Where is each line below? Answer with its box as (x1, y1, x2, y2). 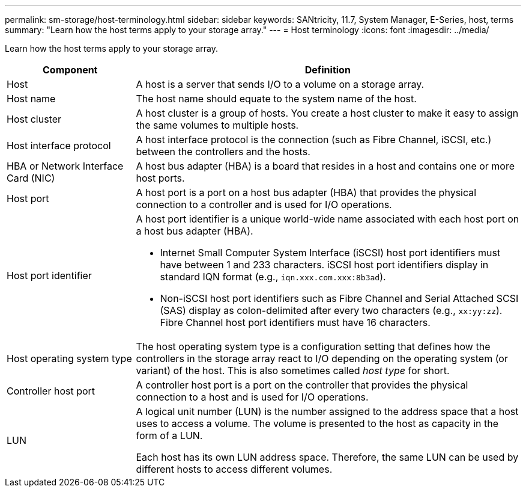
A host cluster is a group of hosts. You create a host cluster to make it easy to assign (136, 107, 519, 119)
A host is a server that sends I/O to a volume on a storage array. (136, 78, 425, 90)
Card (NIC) (7, 172, 55, 184)
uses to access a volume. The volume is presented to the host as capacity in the (136, 417, 499, 429)
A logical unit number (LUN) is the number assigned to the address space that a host (136, 405, 519, 417)
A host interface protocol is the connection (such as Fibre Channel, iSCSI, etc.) (136, 134, 492, 146)
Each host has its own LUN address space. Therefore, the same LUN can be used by (136, 451, 519, 463)
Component (43, 64, 98, 76)
